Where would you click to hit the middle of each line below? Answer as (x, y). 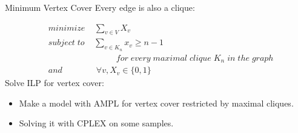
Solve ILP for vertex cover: (55, 83)
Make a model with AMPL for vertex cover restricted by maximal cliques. (156, 103)
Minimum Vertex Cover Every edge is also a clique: (100, 7)
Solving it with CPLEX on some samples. (96, 123)
